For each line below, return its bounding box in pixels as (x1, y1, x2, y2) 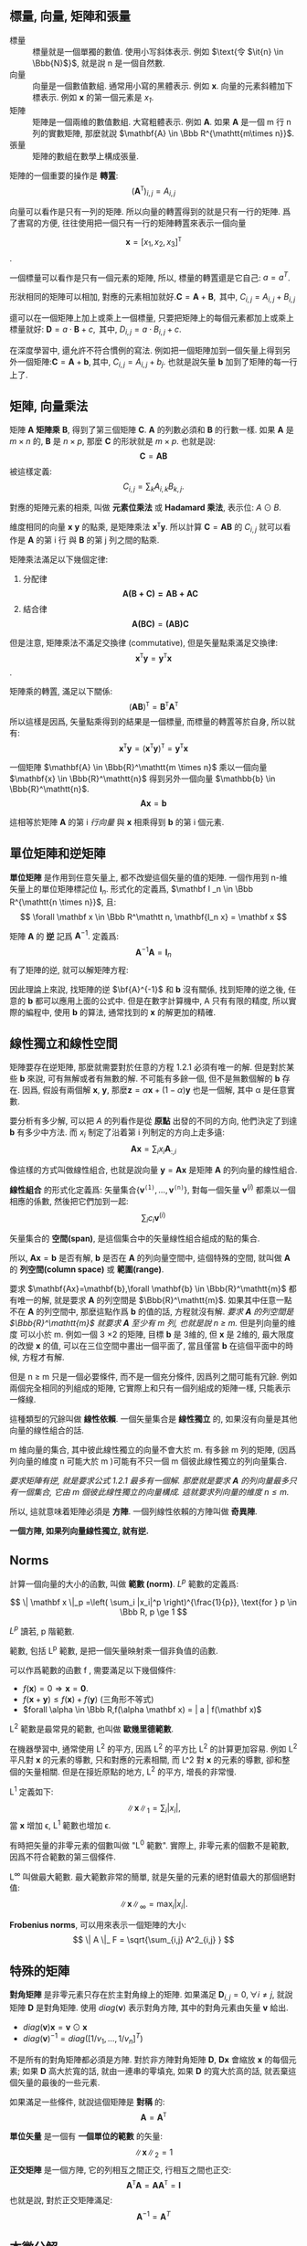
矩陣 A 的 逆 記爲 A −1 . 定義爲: (9, 928, 120, 941)
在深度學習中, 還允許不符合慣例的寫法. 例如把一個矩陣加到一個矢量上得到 (9, 344, 283, 355)
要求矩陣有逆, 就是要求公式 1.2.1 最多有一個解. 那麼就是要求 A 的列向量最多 (9, 1475, 290, 1487)
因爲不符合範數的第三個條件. (9, 1851, 117, 1862)
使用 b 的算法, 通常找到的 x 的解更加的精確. (53, 1006, 217, 1017)
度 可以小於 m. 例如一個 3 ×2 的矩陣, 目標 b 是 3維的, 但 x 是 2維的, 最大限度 (9, 1329, 295, 1340)
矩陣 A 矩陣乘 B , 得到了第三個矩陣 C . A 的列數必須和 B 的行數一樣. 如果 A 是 (9, 424, 294, 436)
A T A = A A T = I (126, 2178, 181, 2190)
